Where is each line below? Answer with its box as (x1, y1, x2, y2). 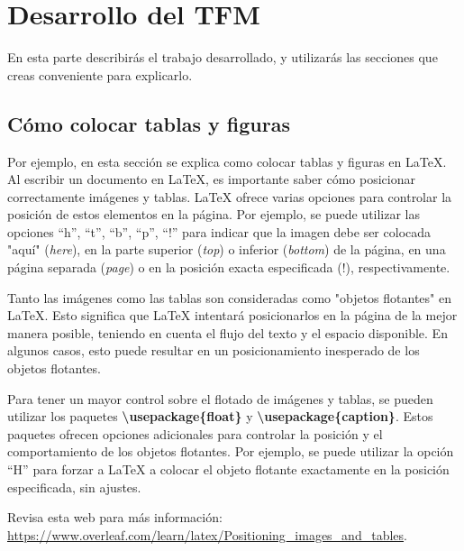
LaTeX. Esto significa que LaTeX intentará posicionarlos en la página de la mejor (7, 306, 458, 325)
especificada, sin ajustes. (7, 477, 141, 496)
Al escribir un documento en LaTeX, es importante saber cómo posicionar (7, 170, 415, 188)
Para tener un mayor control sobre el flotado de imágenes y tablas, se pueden (7, 389, 433, 408)
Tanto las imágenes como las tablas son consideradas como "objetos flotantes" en (7, 288, 451, 307)
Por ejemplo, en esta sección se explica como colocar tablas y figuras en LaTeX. (7, 152, 447, 170)
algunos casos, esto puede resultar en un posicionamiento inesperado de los (7, 341, 420, 360)
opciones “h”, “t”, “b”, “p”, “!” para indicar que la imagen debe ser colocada (7, 222, 432, 241)
